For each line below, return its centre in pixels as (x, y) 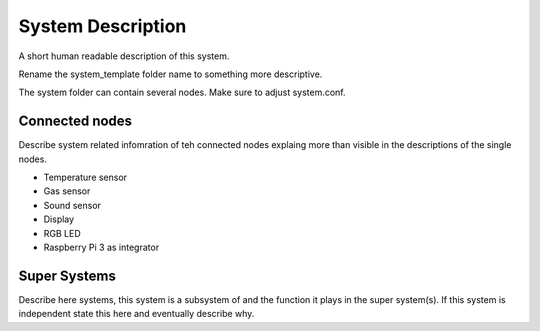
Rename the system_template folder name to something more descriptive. (170, 74)
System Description (102, 26)
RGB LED (62, 233)
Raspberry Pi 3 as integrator (101, 247)
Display (59, 219)
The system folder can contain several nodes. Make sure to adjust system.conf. (182, 92)
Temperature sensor (85, 177)
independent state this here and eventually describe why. (136, 314)
